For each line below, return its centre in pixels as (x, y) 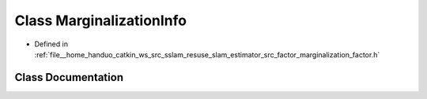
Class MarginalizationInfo (101, 20)
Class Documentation (69, 77)
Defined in (51, 44)
